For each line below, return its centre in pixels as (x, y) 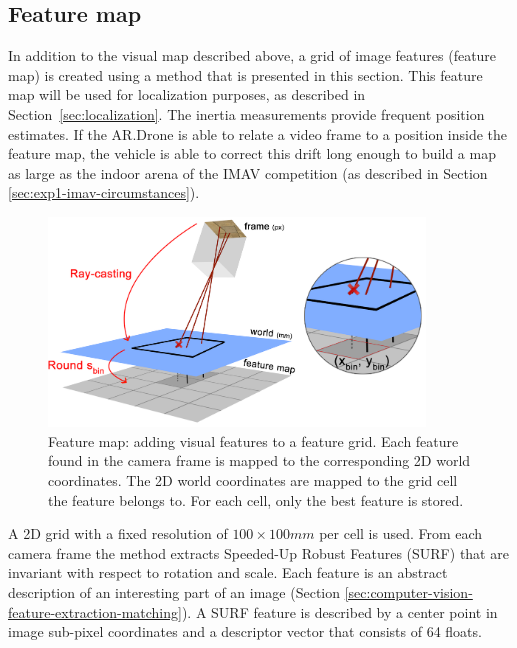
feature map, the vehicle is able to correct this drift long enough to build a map (252, 153)
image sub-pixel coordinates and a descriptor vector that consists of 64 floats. (245, 631)
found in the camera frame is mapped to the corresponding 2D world (259, 460)
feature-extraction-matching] (95, 611)
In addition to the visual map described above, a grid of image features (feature (252, 55)
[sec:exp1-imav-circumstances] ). (104, 192)
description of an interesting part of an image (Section (174, 591)
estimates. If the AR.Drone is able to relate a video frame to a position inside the (258, 133)
